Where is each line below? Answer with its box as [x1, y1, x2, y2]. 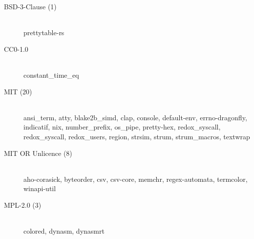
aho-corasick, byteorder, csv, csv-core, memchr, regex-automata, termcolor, [23, 174, 248, 184]
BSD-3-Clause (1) [4, 1, 57, 11]
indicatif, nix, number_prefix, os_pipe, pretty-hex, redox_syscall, [23, 122, 221, 132]
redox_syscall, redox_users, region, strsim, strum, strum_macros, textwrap [23, 131, 250, 141]
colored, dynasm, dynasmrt [23, 226, 105, 236]
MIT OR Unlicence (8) [4, 148, 72, 158]
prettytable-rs [23, 27, 64, 38]
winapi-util [23, 183, 56, 194]
